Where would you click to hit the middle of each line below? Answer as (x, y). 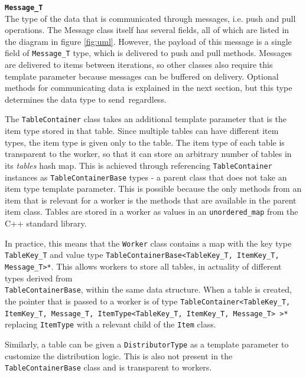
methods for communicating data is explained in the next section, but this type (149, 88)
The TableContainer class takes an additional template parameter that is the (146, 119)
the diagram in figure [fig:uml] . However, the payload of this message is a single (148, 41)
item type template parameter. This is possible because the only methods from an (153, 188)
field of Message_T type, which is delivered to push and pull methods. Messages (149, 53)
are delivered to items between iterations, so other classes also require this (139, 65)
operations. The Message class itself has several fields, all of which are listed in (147, 30)
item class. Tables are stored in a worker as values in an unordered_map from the (152, 212)
